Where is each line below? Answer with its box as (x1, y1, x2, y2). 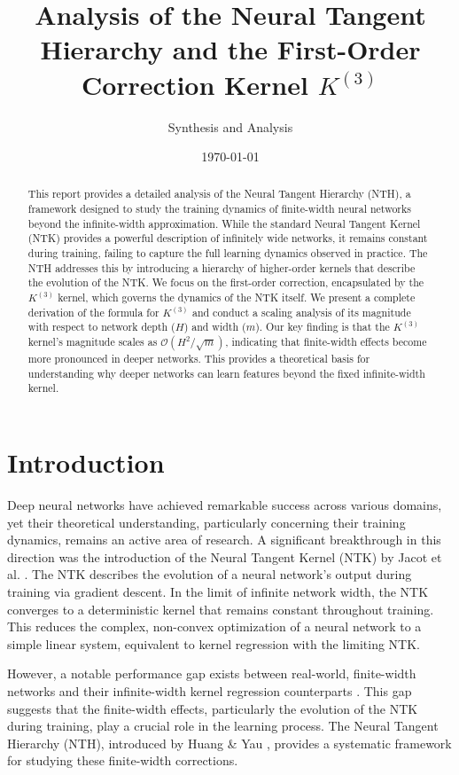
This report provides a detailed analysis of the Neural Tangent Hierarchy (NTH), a (27, 186, 411, 201)
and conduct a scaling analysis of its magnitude (191, 304, 411, 319)
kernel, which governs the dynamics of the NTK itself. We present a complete (58, 290, 416, 305)
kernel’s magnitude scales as (27, 334, 158, 349)
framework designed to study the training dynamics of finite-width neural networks (27, 201, 411, 216)
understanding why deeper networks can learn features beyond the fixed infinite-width (27, 365, 425, 380)
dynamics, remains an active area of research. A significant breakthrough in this (7, 530, 441, 549)
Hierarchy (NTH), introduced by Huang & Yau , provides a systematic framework (7, 733, 452, 752)
